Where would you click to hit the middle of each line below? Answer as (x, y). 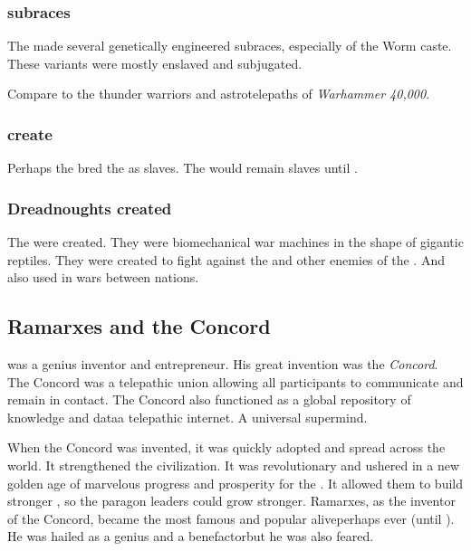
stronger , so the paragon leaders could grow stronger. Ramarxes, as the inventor (231, 501)
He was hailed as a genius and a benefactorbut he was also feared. (191, 536)
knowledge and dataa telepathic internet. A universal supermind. (187, 417)
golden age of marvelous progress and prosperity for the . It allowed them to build (235, 483)
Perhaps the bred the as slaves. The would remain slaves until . (183, 168)
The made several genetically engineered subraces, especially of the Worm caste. (230, 46)
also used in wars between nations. (103, 277)
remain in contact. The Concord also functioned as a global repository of (209, 399)
